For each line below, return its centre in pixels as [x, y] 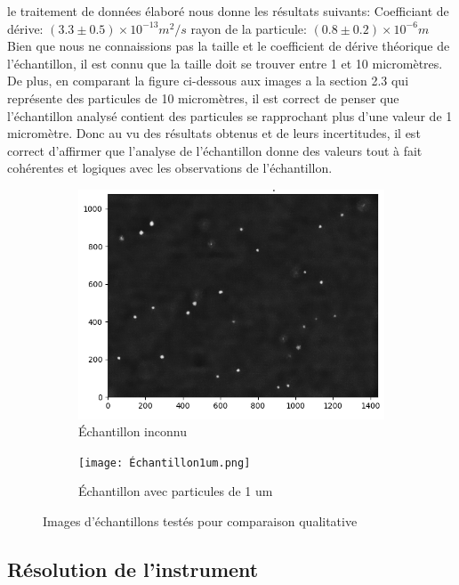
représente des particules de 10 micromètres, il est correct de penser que [203, 97]
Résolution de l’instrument [133, 569]
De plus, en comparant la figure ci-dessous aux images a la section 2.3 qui [208, 81]
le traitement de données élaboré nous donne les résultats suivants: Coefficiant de [228, 11]
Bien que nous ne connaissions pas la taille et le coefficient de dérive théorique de [229, 46]
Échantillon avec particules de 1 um [176, 491]
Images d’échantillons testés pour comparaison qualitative [200, 521]
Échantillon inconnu [133, 431]
